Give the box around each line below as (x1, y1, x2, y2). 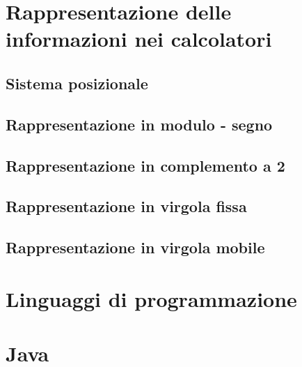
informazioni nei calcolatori (6, 24, 272, 53)
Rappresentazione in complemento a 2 (6, 154, 285, 176)
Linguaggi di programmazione (6, 284, 297, 313)
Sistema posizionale (6, 72, 148, 93)
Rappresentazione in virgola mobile (6, 237, 265, 258)
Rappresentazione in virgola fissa (6, 195, 247, 217)
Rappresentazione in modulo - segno (6, 113, 273, 135)
